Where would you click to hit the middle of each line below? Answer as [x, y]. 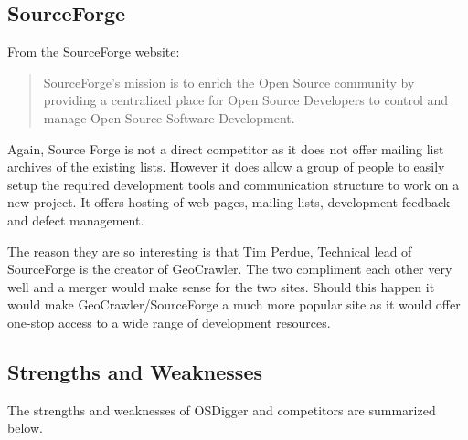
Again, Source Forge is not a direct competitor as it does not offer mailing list [226, 148]
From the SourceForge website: [94, 52]
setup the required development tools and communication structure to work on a [234, 184]
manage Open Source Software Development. [169, 117]
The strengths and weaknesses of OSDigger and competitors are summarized [222, 409]
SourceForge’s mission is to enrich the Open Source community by [229, 82]
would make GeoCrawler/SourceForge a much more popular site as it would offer [234, 304]
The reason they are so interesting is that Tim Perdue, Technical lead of [210, 251]
